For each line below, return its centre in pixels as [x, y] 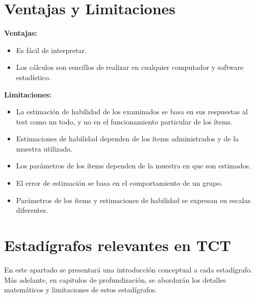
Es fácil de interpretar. [51, 50]
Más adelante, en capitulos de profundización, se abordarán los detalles [115, 279]
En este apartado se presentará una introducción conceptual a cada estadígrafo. [128, 269]
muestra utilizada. [44, 148]
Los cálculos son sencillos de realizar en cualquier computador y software [130, 67]
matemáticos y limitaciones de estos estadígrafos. [81, 290]
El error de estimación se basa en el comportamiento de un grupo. [119, 183]
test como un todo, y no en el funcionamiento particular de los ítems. [124, 121]
